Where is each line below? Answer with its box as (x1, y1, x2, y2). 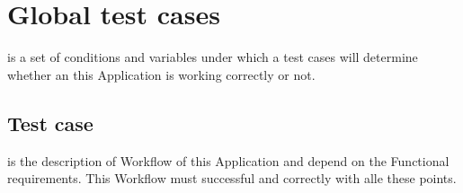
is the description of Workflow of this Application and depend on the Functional (7, 151, 450, 170)
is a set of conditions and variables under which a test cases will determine (7, 48, 418, 66)
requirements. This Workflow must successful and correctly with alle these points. (7, 169, 457, 188)
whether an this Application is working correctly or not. (7, 65, 316, 83)
